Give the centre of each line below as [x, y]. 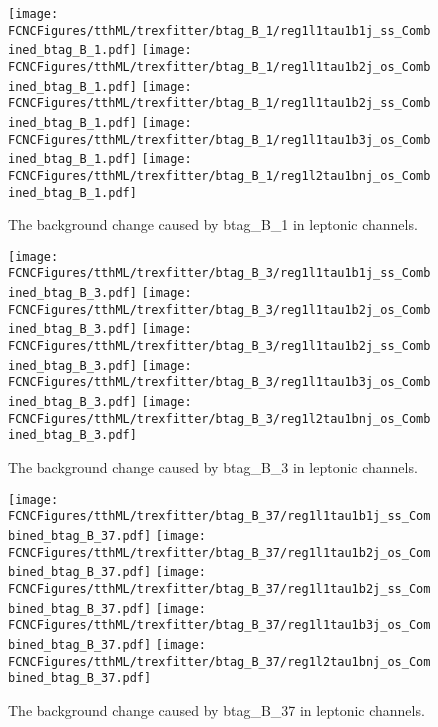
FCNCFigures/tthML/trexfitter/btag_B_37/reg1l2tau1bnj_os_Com [219, 661]
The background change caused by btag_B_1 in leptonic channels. [213, 224]
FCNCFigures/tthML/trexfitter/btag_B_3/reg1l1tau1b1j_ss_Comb [219, 273]
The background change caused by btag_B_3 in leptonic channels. [213, 467]
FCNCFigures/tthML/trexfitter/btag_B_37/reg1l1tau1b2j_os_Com [219, 552]
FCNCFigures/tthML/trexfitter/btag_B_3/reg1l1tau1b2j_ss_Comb [219, 346]
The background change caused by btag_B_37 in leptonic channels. [216, 709]
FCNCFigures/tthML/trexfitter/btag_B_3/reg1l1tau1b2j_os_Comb [219, 309]
